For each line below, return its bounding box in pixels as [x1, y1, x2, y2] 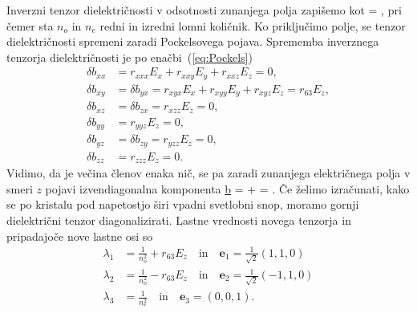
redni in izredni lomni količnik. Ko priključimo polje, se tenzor [99, 17, 406, 34]
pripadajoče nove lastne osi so [6, 227, 153, 244]
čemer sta [6, 17, 54, 34]
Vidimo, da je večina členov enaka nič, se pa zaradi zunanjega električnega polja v [6, 165, 411, 181]
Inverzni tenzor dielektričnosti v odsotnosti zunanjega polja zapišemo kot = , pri [6, 2, 402, 18]
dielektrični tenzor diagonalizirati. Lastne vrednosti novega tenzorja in [6, 212, 351, 229]
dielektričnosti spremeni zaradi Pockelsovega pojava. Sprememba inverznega [6, 33, 379, 50]
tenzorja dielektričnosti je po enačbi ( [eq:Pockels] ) [6, 48, 253, 65]
